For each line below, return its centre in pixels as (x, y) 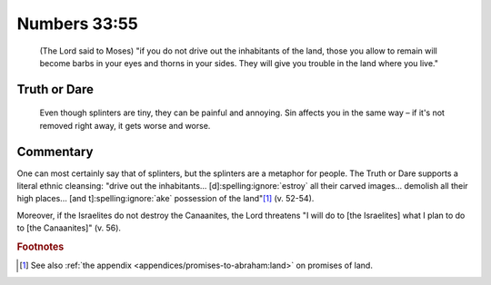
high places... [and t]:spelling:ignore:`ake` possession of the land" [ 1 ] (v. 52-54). (165, 199)
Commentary (55, 151)
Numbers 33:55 (77, 24)
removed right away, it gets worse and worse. (125, 125)
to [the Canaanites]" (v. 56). (69, 228)
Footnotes (40, 247)
